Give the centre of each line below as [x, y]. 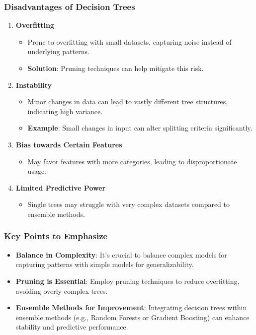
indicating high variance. [65, 111]
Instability [34, 85]
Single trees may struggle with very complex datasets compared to [129, 204]
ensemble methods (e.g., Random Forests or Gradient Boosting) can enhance [132, 317]
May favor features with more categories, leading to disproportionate [132, 161]
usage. [37, 171]
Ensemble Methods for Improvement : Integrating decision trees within [131, 307]
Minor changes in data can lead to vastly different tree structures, [128, 101]
